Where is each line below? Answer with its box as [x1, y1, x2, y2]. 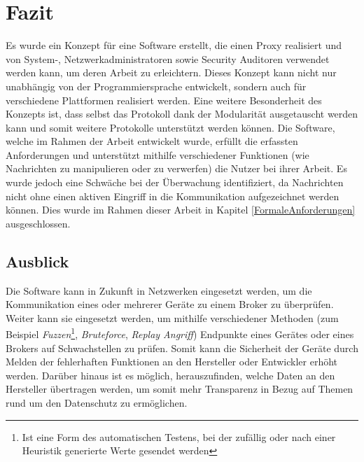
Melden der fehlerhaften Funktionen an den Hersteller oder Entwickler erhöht [6, 354, 338, 369]
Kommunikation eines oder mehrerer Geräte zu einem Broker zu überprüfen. [6, 297, 334, 311]
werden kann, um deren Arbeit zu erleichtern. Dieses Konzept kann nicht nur [6, 65, 337, 80]
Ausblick [6, 250, 69, 272]
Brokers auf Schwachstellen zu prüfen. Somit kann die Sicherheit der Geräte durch [6, 340, 358, 355]
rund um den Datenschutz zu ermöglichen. [6, 395, 188, 410]
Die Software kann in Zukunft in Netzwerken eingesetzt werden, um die [6, 283, 312, 297]
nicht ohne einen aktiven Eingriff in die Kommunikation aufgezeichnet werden [6, 188, 339, 203]
